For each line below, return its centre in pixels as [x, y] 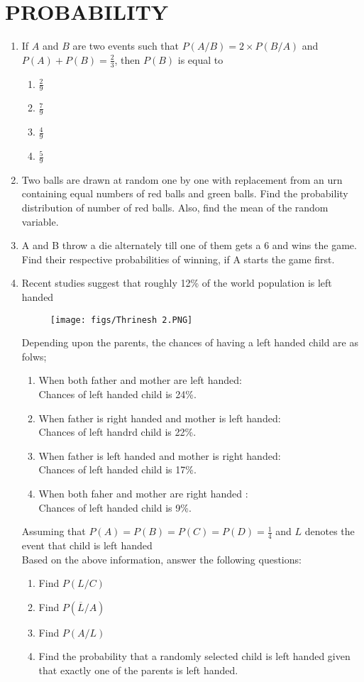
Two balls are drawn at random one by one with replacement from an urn [182, 179]
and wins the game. [314, 245]
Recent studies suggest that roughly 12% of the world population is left [177, 283]
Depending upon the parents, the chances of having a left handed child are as [190, 342]
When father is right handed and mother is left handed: [160, 418]
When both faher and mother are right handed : [143, 494]
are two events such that [126, 46]
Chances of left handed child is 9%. [115, 507]
